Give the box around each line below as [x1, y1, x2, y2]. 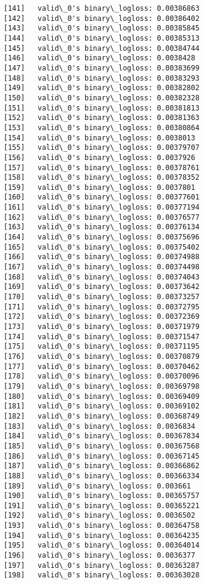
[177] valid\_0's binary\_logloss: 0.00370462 [4, 362, 200, 371]
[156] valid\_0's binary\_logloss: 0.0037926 [4, 153, 196, 162]
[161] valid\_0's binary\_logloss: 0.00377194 [4, 203, 200, 212]
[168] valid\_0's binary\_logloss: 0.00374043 [4, 272, 200, 281]
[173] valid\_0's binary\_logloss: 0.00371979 [4, 322, 200, 331]
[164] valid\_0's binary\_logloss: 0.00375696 [4, 233, 200, 242]
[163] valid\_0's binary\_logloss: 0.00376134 [4, 223, 200, 232]
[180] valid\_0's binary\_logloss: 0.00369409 [4, 392, 200, 401]
